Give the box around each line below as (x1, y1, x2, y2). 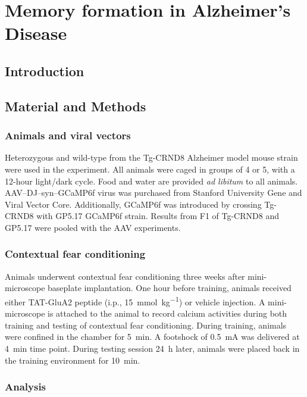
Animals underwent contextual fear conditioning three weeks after (5, 270, 245, 282)
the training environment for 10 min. (5, 354, 140, 366)
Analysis (5, 379, 46, 394)
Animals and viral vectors (5, 128, 131, 143)
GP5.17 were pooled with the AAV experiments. (5, 221, 181, 233)
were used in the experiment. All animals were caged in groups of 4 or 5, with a (5, 162, 295, 175)
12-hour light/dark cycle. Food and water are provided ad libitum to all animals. (5, 174, 298, 187)
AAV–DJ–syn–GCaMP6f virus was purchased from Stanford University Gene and (5, 186, 302, 199)
